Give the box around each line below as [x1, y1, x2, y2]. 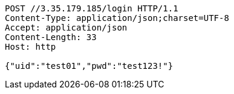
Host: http [5, 42, 56, 51]
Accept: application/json [5, 23, 128, 32]
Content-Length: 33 [5, 32, 97, 42]
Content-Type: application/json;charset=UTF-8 [5, 13, 229, 23]
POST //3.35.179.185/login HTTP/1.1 [5, 4, 178, 13]
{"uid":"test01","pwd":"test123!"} [5, 61, 174, 71]
